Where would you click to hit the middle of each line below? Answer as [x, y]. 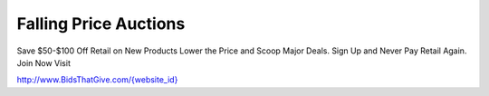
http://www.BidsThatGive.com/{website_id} [97, 80]
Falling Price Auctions [101, 24]
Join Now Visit [44, 62]
